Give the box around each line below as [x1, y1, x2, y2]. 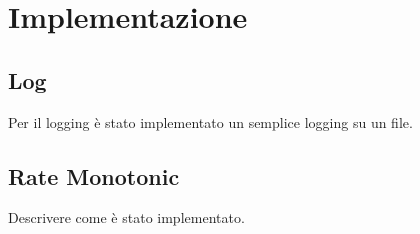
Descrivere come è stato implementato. [8, 207, 245, 228]
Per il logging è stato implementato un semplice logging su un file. [8, 111, 413, 132]
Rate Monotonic [8, 160, 180, 191]
